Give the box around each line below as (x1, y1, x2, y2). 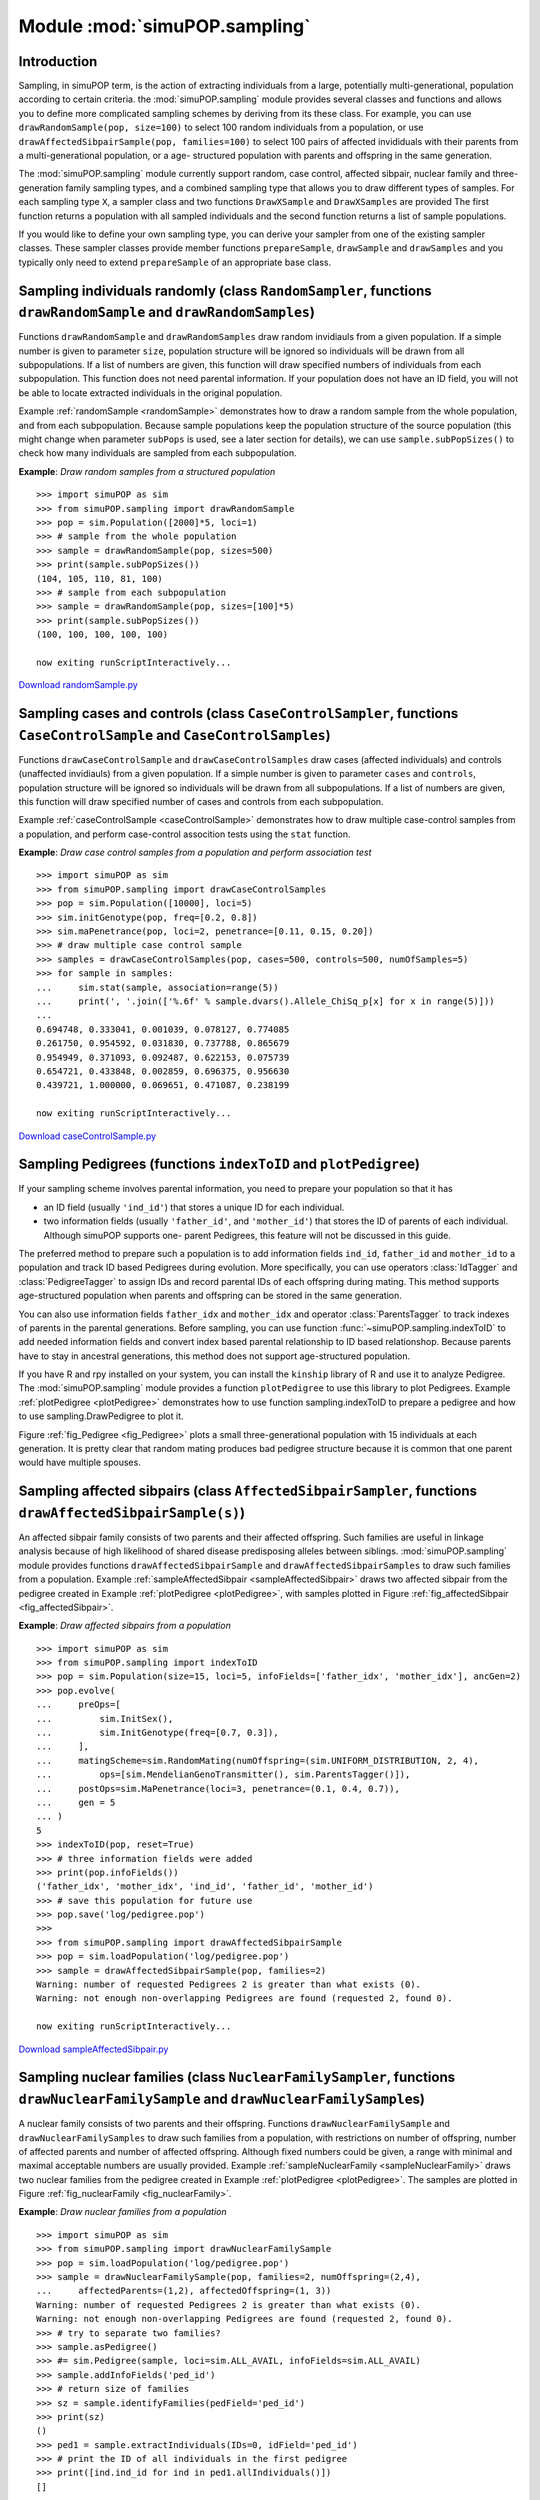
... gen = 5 (36, 1796, 116, 1808)
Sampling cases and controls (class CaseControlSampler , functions (18, 705, 459, 722)
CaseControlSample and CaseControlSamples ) (18, 726, 331, 744)
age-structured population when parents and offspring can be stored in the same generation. (18, 1290, 402, 1302)
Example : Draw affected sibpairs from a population (18, 1620, 232, 1632)
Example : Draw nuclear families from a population (18, 2206, 227, 2218)
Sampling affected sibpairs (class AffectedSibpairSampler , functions (18, 1483, 477, 1500)
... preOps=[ (36, 1699, 121, 1710)
